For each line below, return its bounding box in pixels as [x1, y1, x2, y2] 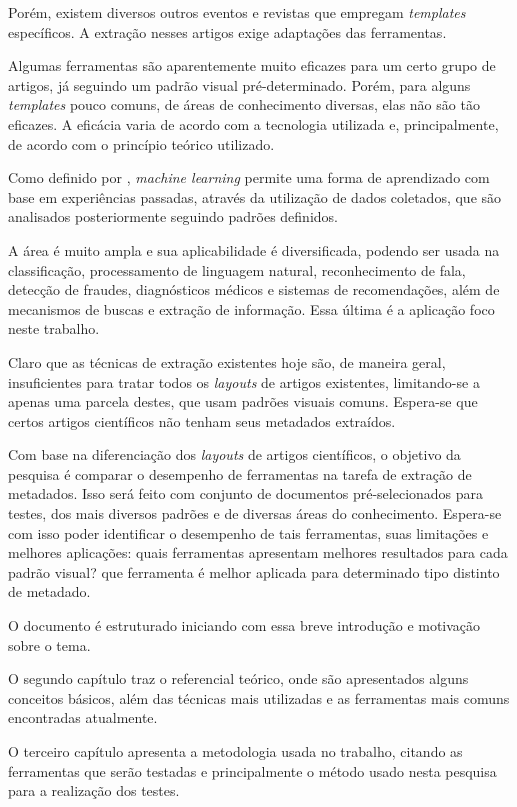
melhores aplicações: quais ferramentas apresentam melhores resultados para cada [8, 542, 508, 563]
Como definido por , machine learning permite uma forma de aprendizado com [8, 167, 490, 188]
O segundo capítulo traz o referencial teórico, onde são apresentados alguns [8, 668, 469, 689]
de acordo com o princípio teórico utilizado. [8, 133, 275, 154]
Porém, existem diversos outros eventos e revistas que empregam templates [8, 2, 466, 22]
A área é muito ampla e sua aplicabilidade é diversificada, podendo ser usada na [8, 239, 500, 260]
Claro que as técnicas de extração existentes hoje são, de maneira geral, [8, 351, 446, 372]
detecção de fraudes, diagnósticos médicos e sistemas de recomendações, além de [8, 279, 500, 300]
